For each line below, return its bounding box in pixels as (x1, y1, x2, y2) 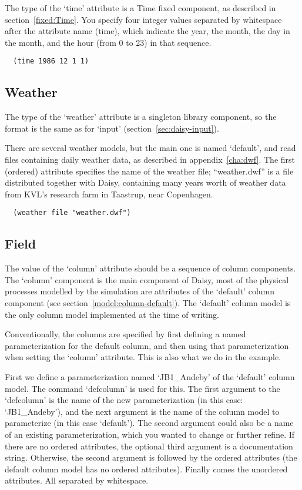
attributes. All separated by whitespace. (5, 474, 149, 486)
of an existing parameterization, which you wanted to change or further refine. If (5, 428, 295, 440)
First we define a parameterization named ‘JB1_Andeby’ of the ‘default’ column (5, 371, 295, 382)
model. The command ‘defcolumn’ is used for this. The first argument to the (5, 382, 280, 394)
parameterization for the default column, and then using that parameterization (5, 339, 289, 351)
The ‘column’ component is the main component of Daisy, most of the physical (5, 273, 289, 286)
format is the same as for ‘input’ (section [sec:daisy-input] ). (5, 122, 219, 134)
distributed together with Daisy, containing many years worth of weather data (5, 176, 286, 189)
